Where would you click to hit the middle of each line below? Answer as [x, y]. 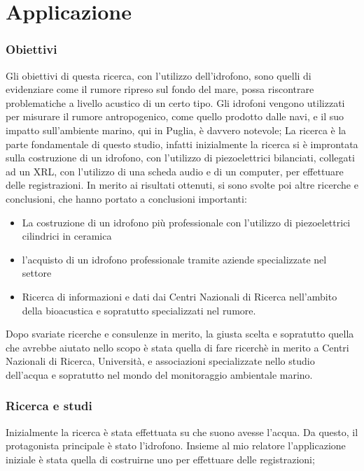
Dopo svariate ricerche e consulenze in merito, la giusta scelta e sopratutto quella [180, 334]
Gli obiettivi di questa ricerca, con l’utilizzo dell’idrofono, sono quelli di [159, 75]
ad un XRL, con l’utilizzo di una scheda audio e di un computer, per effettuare [175, 171]
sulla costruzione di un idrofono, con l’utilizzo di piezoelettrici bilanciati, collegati [180, 158]
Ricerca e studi [49, 406]
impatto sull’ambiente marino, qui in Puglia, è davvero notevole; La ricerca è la [176, 130]
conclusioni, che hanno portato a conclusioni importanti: [126, 198]
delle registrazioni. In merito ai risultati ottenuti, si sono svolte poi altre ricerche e [182, 185]
